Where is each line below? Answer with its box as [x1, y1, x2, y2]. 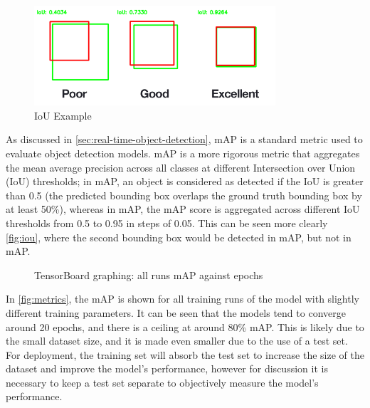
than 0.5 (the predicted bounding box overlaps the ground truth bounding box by [6, 187, 362, 202]
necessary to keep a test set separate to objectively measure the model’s [6, 375, 319, 389]
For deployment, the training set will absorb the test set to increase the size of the [6, 347, 364, 362]
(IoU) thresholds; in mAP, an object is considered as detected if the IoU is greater [6, 174, 364, 189]
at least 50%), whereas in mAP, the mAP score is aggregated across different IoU [6, 202, 360, 216]
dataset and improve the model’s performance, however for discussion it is [6, 361, 328, 376]
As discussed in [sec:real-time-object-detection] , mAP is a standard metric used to [6, 132, 363, 147]
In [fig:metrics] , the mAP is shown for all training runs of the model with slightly [6, 291, 359, 306]
